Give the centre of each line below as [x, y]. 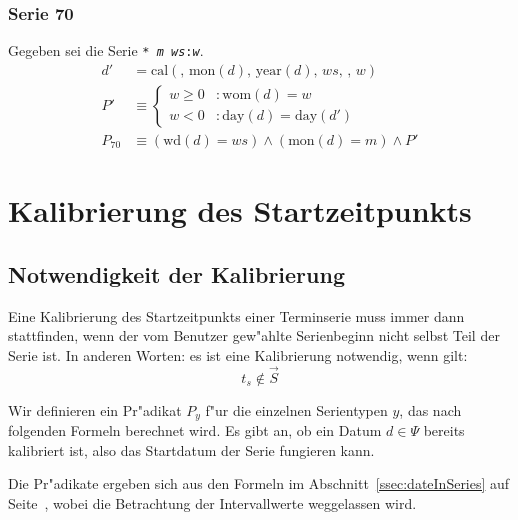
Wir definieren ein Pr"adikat [95, 409]
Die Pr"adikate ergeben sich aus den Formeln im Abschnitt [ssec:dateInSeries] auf [259, 483]
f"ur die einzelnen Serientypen [296, 409]
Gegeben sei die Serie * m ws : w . [106, 50]
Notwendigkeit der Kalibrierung [176, 273]
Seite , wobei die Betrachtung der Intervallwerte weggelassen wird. [212, 502]
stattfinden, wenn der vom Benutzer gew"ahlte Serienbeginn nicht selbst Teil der [254, 335]
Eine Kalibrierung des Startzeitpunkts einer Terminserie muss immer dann [236, 315]
